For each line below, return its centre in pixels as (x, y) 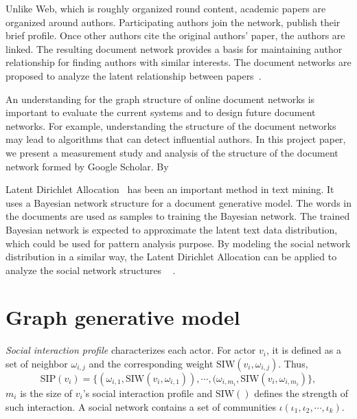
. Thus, (293, 363)
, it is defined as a (303, 350)
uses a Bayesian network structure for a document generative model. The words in (178, 202)
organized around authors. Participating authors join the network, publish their (173, 22)
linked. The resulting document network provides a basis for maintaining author (174, 48)
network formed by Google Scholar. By (87, 166)
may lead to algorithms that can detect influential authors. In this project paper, (176, 139)
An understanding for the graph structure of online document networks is (160, 99)
